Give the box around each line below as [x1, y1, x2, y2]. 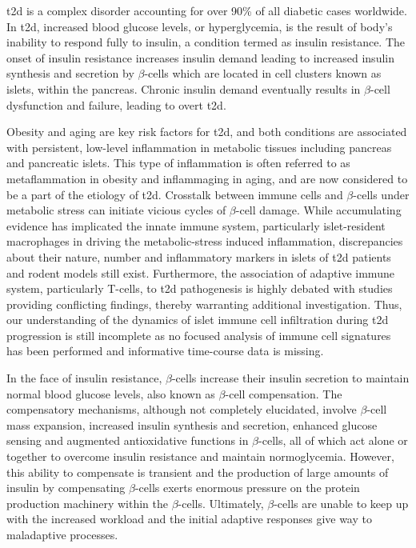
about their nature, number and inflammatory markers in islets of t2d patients [6, 248, 391, 265]
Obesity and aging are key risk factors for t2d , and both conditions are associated [6, 123, 407, 140]
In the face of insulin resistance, [6, 370, 162, 386]
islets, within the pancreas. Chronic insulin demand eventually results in [6, 80, 361, 97]
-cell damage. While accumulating [235, 202, 402, 218]
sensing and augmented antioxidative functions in [6, 432, 249, 449]
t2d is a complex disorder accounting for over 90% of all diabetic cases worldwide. [6, 2, 407, 18]
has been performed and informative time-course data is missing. [6, 342, 324, 359]
